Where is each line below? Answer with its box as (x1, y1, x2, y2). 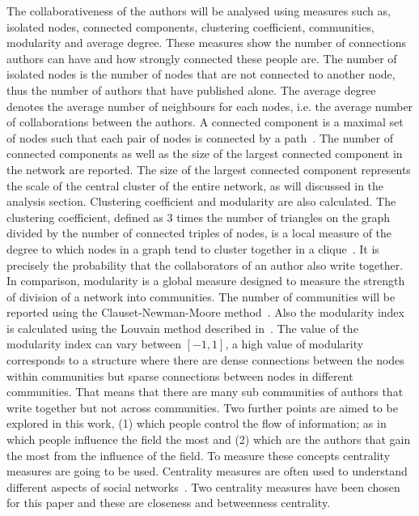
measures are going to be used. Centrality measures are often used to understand (6, 463, 408, 480)
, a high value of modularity (225, 335, 364, 352)
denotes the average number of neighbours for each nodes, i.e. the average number (6, 97, 413, 114)
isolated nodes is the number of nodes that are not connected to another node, (6, 66, 396, 83)
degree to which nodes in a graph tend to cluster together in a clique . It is (6, 240, 379, 257)
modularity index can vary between (6, 335, 181, 352)
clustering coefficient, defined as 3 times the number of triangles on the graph (6, 208, 391, 225)
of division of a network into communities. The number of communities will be (6, 288, 396, 305)
